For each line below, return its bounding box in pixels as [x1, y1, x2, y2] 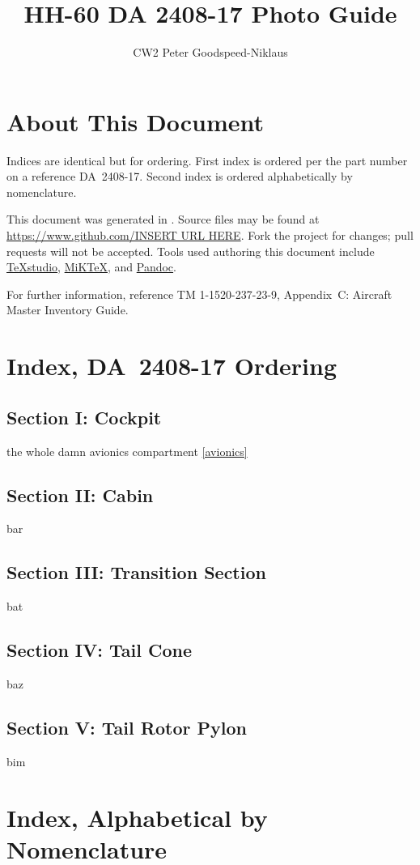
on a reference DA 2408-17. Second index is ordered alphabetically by [6, 168, 353, 185]
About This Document [6, 104, 264, 138]
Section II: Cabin [6, 482, 154, 507]
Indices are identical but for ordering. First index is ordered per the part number [6, 151, 408, 168]
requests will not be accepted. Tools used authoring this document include [6, 242, 375, 259]
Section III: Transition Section [6, 560, 266, 585]
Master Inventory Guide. [6, 301, 129, 318]
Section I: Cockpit [6, 404, 162, 429]
